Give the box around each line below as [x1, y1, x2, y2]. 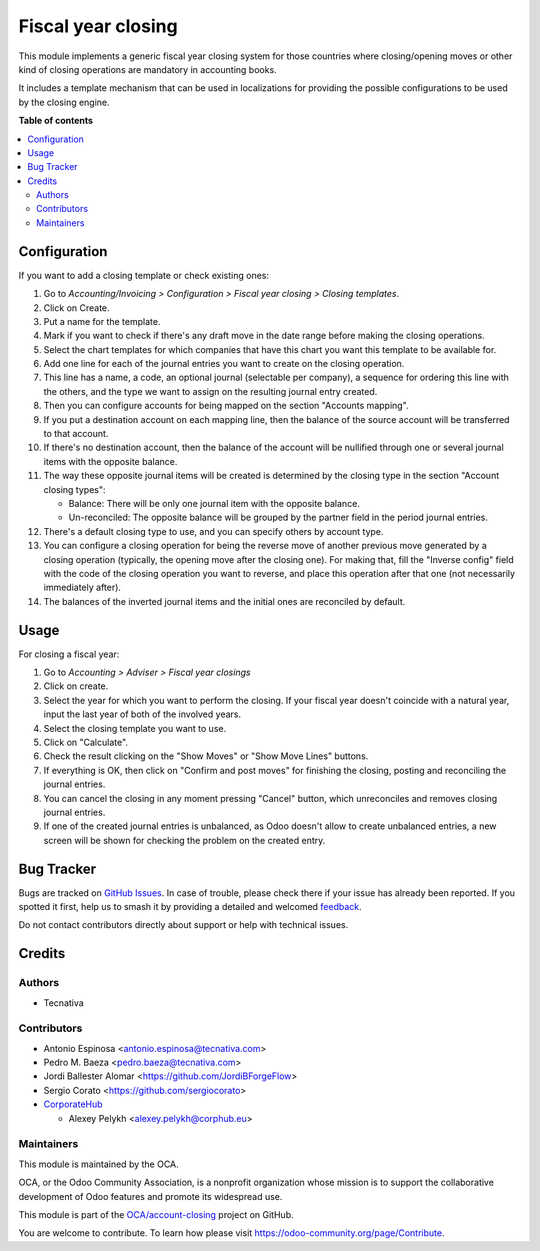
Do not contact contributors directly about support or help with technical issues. [18, 919, 349, 931]
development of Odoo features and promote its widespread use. [18, 1190, 283, 1202]
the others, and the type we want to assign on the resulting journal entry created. [43, 385, 378, 397]
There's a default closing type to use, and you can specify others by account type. [43, 525, 384, 537]
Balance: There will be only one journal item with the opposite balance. [68, 498, 360, 509]
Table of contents [18, 115, 94, 127]
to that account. [43, 428, 109, 440]
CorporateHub [43, 1098, 104, 1110]
